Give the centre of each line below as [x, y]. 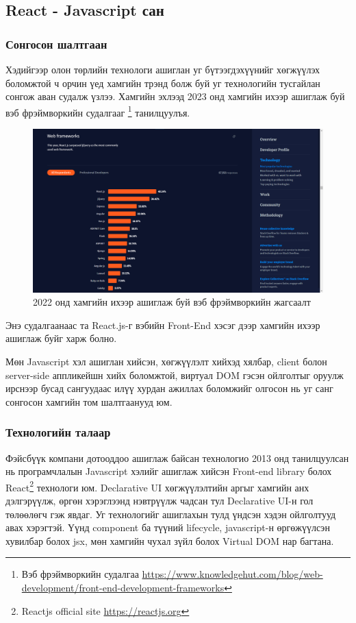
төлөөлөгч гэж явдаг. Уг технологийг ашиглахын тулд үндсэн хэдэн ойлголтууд [171, 514]
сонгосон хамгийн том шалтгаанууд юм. [89, 401]
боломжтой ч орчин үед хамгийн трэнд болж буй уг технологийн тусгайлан [163, 83]
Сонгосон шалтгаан [56, 44]
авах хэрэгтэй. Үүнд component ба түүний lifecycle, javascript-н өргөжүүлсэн [168, 527]
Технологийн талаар [58, 432]
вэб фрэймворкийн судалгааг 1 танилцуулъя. [98, 111]
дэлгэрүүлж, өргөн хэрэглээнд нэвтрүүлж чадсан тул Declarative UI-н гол [160, 500]
